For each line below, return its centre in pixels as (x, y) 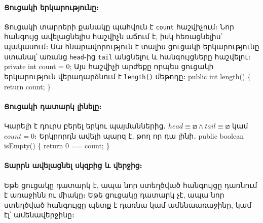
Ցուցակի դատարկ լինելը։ (53, 106)
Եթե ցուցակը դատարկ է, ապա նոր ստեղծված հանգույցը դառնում (131, 185)
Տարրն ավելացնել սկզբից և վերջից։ (73, 165)
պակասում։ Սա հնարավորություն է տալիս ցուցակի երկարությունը (132, 46)
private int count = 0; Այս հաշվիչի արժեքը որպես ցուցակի (109, 66)
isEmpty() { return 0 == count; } (57, 146)
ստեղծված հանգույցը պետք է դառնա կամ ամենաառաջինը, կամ (128, 204)
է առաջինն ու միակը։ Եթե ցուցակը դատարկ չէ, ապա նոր (114, 195)
